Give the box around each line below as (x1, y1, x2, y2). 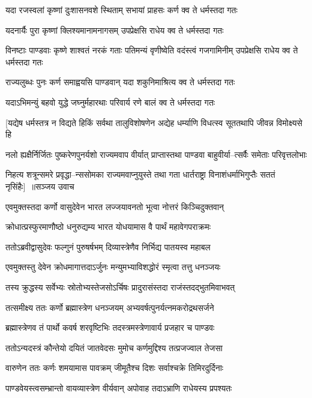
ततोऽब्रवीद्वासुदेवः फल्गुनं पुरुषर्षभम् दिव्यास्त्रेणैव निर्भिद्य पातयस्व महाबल (5, 240, 211, 253)
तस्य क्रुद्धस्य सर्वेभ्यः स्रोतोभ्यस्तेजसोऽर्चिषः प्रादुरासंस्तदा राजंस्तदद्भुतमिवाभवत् (5, 280, 235, 293)
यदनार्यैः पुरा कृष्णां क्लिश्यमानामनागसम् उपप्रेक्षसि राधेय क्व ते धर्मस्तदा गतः (5, 23, 224, 36)
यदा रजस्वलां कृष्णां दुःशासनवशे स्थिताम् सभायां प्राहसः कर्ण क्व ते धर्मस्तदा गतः (5, 4, 238, 16)
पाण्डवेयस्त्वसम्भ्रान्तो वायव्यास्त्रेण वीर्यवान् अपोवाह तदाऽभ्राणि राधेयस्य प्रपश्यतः (5, 381, 232, 394)
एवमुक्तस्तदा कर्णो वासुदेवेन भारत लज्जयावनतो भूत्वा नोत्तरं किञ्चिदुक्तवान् (5, 200, 224, 213)
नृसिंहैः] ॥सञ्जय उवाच (5, 179, 74, 192)
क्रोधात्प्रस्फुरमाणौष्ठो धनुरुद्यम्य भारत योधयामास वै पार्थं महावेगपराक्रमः (5, 220, 211, 233)
